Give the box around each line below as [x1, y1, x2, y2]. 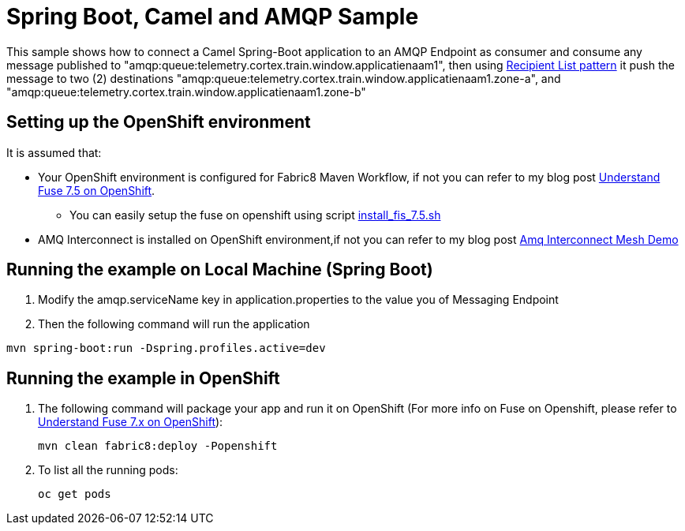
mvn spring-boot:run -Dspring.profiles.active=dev [6, 342, 326, 355]
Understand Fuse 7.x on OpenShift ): [38, 415, 223, 429]
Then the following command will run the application [38, 317, 310, 331]
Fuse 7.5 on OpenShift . [38, 183, 155, 197]
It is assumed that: [6, 145, 102, 159]
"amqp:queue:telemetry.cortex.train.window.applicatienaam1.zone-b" [6, 84, 366, 99]
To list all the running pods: [38, 463, 178, 477]
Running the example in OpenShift [6, 368, 280, 388]
